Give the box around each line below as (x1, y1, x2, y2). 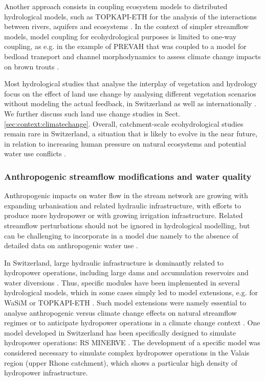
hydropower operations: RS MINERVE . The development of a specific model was (4, 337, 260, 348)
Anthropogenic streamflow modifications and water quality (4, 170, 252, 182)
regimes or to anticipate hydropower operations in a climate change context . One (4, 317, 260, 328)
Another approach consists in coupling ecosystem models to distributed (4, 1, 228, 11)
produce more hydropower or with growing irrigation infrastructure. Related (4, 210, 243, 221)
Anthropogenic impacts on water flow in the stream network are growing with (4, 190, 248, 201)
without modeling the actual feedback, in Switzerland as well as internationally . (4, 98, 256, 109)
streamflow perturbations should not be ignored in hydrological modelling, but (4, 220, 250, 230)
